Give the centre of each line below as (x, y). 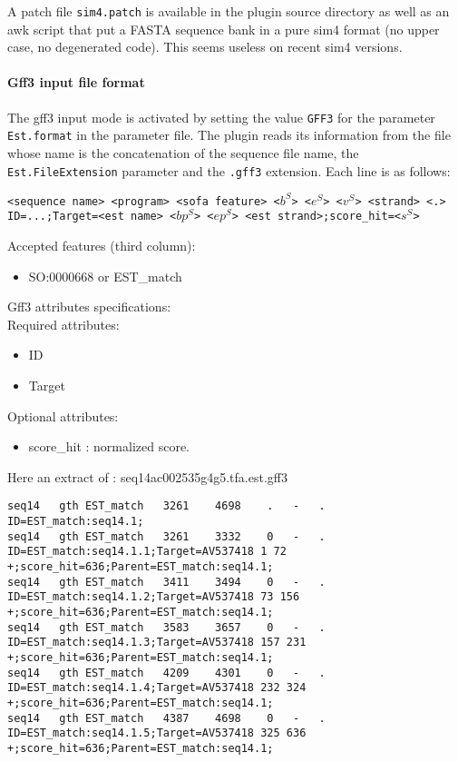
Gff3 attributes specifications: (89, 307)
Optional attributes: (63, 416)
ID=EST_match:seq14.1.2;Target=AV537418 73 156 (154, 597)
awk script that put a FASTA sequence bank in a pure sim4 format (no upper (224, 29)
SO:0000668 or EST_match (105, 276)
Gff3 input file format (76, 82)
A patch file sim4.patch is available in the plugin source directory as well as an (229, 11)
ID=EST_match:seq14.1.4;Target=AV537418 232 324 (157, 688)
